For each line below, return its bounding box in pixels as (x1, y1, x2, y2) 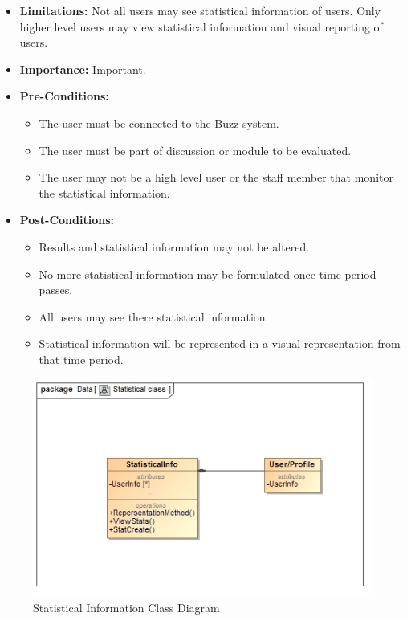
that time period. (39, 350, 124, 367)
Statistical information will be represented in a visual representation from (39, 335, 401, 352)
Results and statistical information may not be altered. (39, 238, 310, 255)
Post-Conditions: (19, 211, 114, 228)
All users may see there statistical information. (39, 308, 269, 325)
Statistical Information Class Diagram (33, 599, 220, 615)
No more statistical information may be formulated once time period (39, 265, 376, 282)
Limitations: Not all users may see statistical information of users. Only (19, 2, 381, 18)
